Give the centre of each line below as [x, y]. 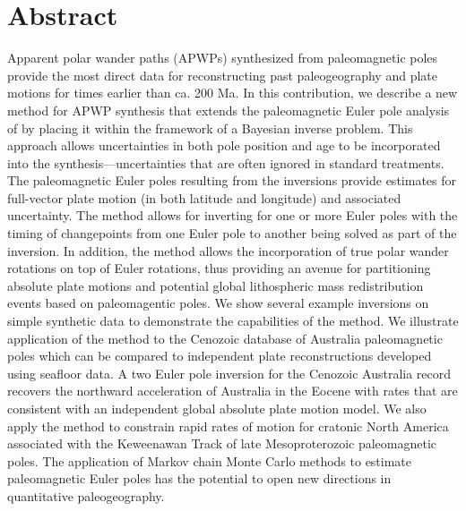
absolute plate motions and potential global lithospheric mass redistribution [216, 285]
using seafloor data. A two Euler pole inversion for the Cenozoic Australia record [229, 373]
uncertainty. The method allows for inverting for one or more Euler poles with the [233, 215]
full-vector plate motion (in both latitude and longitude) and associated [204, 197]
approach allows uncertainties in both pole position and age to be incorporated [224, 145]
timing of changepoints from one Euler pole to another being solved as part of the [232, 233]
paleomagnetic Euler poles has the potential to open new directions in [199, 478]
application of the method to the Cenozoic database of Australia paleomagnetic [225, 338]
